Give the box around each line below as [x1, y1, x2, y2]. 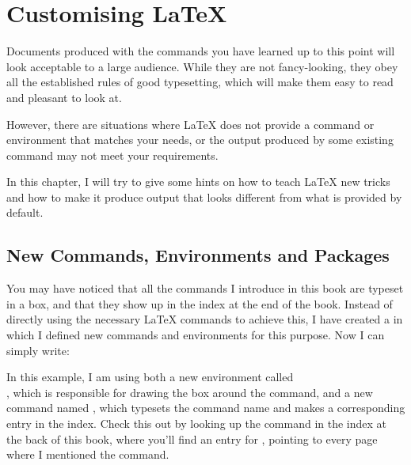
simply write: [6, 342, 70, 358]
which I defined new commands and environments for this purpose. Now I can [6, 327, 385, 343]
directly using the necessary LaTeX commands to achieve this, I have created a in [6, 311, 403, 327]
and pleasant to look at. [6, 89, 122, 105]
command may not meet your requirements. [6, 146, 219, 163]
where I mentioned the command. [6, 446, 169, 463]
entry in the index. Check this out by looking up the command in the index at [6, 415, 387, 432]
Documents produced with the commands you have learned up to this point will [6, 43, 395, 59]
